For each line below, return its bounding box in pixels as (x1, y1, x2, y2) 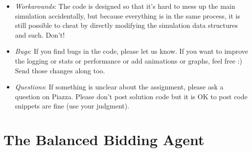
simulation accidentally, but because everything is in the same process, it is (15, 10, 240, 21)
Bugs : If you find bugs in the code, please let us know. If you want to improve (15, 46, 249, 56)
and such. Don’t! (15, 29, 65, 40)
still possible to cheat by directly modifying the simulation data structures (15, 20, 238, 30)
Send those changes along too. (15, 65, 105, 75)
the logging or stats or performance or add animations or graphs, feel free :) (15, 55, 242, 65)
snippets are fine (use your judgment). (15, 101, 130, 111)
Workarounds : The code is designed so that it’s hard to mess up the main (15, 1, 235, 11)
